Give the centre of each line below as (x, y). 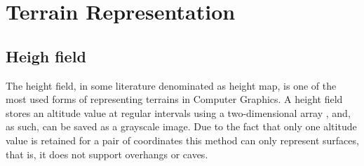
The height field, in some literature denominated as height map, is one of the (171, 85)
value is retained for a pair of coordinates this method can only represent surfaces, (182, 140)
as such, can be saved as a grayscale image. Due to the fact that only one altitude (181, 126)
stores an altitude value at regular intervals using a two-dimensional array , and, (178, 112)
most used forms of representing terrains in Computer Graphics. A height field (174, 99)
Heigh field (46, 56)
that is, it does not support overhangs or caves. (107, 154)
